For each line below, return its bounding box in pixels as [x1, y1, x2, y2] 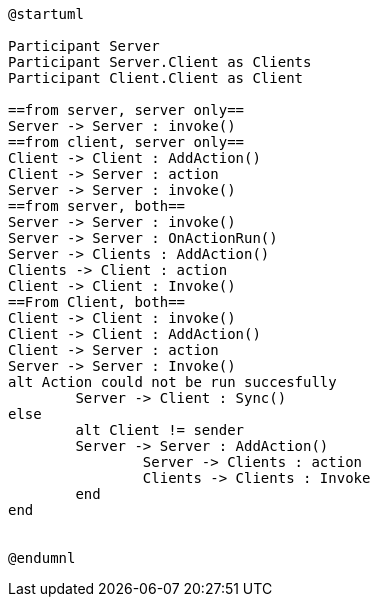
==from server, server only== [8, 102, 245, 118]
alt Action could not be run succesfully [8, 374, 337, 390]
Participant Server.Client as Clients [8, 54, 312, 70]
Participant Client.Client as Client [8, 70, 304, 86]
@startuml [8, 6, 84, 22]
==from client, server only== [8, 134, 245, 150]
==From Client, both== [8, 294, 186, 310]
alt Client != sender [75, 422, 245, 438]
